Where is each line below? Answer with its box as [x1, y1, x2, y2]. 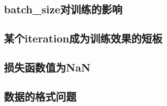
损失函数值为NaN [4, 59, 91, 74]
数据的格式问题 [4, 88, 76, 104]
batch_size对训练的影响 [4, 1, 123, 17]
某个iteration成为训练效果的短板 [4, 31, 163, 46]
